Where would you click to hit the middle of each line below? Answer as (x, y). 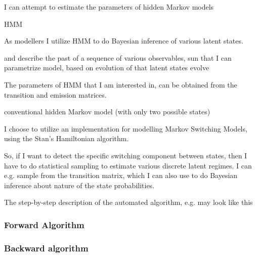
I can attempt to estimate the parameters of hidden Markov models (109, 7)
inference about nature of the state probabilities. (79, 185)
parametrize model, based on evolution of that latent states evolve (107, 68)
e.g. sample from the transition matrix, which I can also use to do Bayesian (121, 175)
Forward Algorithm (44, 224)
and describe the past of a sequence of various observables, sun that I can (118, 57)
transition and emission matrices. (55, 94)
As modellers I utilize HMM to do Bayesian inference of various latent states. (124, 41)
